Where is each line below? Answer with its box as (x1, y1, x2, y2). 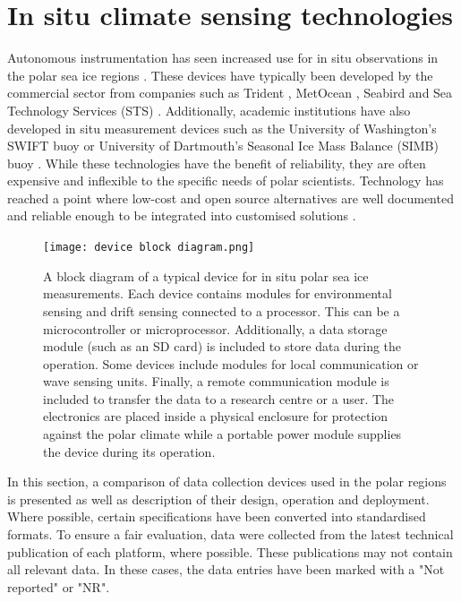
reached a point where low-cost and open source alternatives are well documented (7, 188, 454, 207)
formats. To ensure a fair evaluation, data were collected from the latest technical (7, 525, 454, 544)
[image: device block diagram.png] (43, 241, 255, 254)
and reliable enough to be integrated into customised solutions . (7, 206, 356, 225)
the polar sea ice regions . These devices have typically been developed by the (7, 65, 433, 84)
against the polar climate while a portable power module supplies (43, 425, 402, 443)
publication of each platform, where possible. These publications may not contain (7, 542, 453, 561)
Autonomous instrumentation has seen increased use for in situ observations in (7, 48, 439, 67)
